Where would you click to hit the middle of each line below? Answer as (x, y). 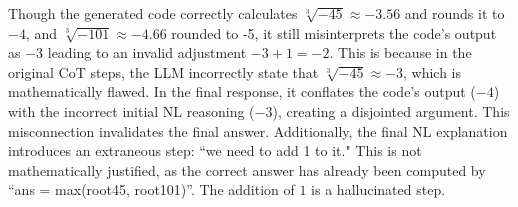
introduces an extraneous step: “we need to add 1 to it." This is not (215, 150)
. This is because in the (400, 52)
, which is (432, 71)
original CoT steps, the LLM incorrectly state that (163, 71)
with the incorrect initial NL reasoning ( (131, 110)
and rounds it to (454, 13)
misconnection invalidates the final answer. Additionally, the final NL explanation (258, 130)
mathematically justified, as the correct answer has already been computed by (247, 169)
